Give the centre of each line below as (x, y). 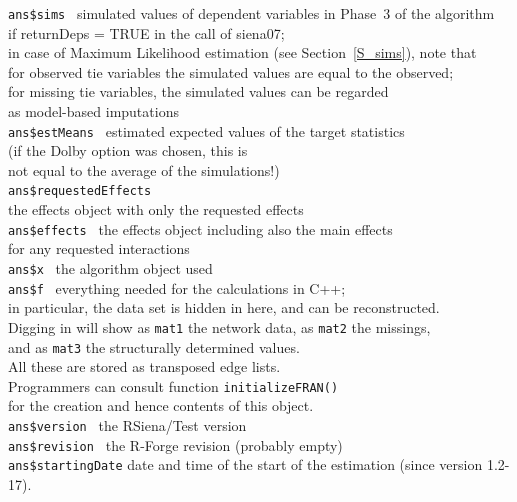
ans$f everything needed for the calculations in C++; (177, 287)
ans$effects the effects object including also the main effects (200, 228)
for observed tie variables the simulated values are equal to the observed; (231, 71)
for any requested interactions (99, 248)
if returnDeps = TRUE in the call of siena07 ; (146, 32)
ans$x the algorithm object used (110, 267)
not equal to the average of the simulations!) (144, 169)
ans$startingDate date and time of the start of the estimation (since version (245, 464)
